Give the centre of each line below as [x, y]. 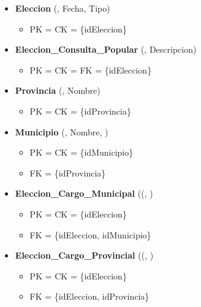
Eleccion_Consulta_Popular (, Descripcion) [106, 49]
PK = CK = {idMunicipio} [82, 152]
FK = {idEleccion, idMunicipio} [90, 234]
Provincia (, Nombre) [58, 90]
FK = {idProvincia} [68, 172]
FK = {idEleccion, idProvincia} [89, 296]
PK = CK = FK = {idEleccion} [91, 70]
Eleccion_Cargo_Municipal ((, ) [84, 193]
